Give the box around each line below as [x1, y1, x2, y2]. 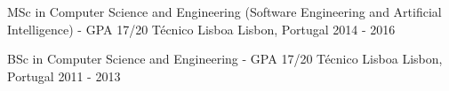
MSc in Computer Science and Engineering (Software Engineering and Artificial [7, 3, 442, 20]
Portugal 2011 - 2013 [7, 66, 121, 85]
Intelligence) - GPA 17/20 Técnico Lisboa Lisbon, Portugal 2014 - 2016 [7, 19, 396, 38]
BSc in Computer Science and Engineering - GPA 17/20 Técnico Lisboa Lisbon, [7, 49, 443, 68]
